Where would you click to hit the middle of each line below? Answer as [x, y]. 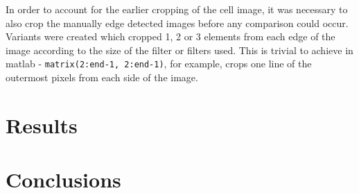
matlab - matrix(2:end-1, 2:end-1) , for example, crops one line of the [159, 64]
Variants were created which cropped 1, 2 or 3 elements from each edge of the [170, 36]
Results [42, 125]
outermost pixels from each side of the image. [102, 77]
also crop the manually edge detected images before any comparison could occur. [177, 23]
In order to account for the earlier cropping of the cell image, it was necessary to [177, 9]
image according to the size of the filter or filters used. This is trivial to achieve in [179, 50]
